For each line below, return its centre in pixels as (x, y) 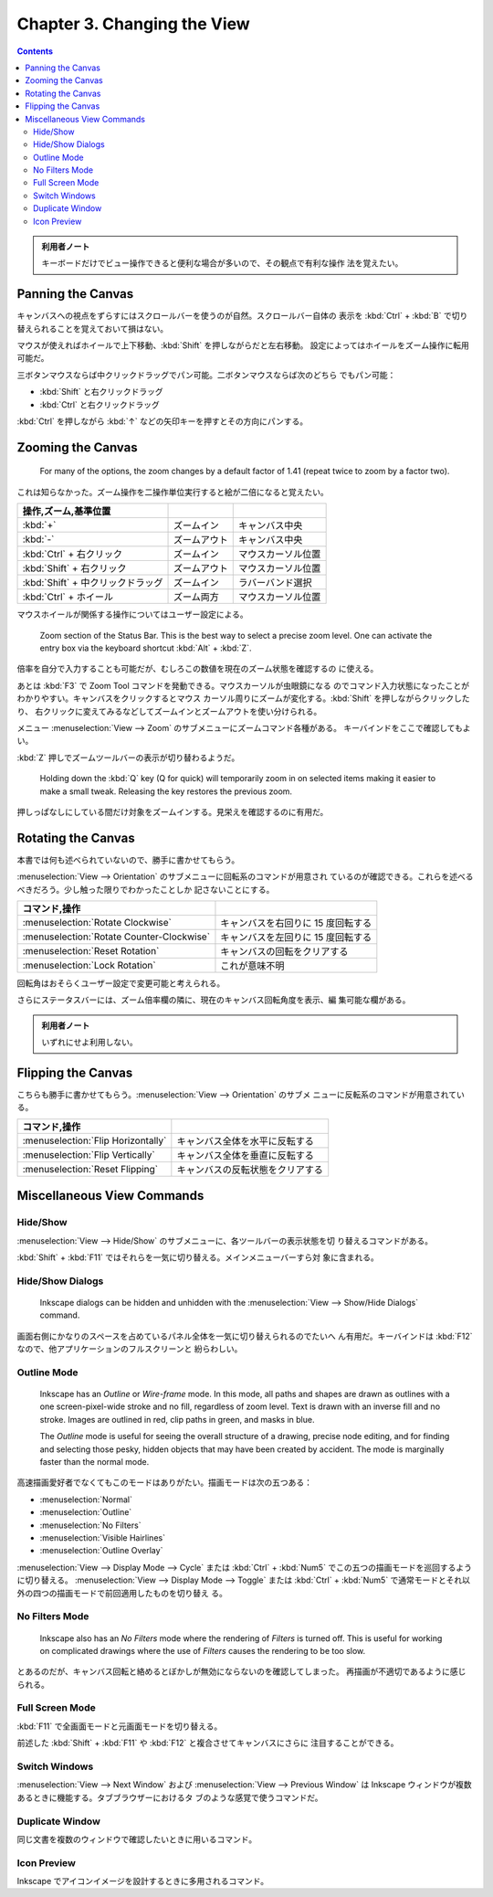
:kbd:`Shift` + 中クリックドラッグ (93, 583)
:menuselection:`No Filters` (90, 1525)
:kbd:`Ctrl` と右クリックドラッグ (100, 404)
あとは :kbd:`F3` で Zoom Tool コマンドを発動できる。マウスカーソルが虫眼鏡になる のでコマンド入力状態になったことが (243, 685)
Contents (35, 51)
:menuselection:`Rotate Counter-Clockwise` (116, 937)
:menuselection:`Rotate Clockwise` (97, 922)
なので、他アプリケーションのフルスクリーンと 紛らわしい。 (130, 1349)
